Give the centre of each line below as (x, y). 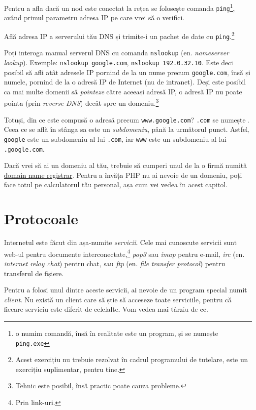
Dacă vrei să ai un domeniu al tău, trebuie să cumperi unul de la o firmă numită (126, 165)
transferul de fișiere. (34, 273)
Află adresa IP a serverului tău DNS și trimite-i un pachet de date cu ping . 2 (119, 35)
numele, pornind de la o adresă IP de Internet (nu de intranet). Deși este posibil (125, 82)
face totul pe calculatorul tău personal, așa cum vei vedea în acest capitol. (116, 184)
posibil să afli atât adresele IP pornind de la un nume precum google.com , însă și (127, 72)
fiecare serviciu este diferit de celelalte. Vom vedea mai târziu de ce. (106, 309)
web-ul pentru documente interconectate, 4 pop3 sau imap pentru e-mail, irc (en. (124, 253)
